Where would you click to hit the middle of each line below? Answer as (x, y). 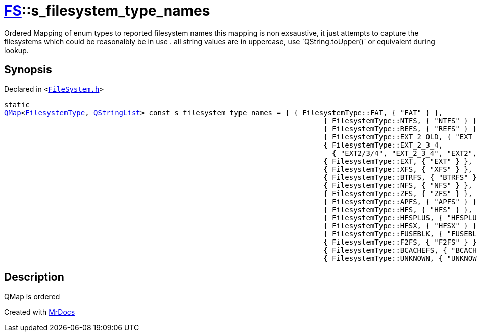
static (17, 104)
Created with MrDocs (40, 312)
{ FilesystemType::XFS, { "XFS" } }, (398, 169)
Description (34, 277)
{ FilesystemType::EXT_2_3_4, (383, 145)
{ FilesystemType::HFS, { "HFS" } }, (398, 209)
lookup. (16, 50)
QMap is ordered (32, 297)
